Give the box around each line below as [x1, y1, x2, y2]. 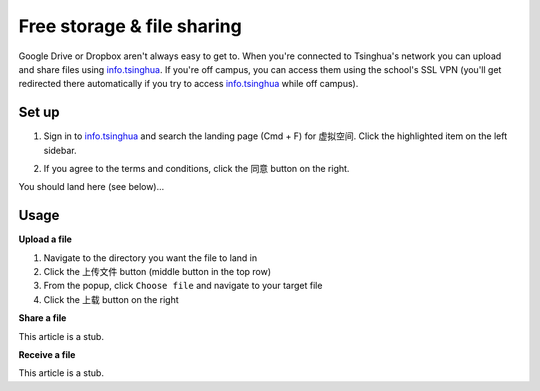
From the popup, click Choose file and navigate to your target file [43, 280, 323, 292]
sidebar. [43, 144, 77, 156]
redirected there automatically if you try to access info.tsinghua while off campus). [18, 78, 359, 90]
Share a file [18, 312, 67, 324]
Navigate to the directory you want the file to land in [43, 251, 258, 264]
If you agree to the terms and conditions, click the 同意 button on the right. [43, 163, 350, 175]
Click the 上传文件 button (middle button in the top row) [43, 266, 272, 278]
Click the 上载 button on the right [43, 293, 179, 305]
